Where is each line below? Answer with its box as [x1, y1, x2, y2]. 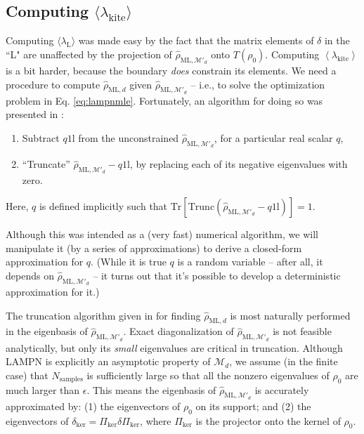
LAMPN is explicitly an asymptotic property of [6, 354, 211, 369]
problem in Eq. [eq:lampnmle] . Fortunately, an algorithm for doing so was [6, 93, 323, 107]
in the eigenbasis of [6, 324, 88, 338]
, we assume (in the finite [229, 354, 338, 369]
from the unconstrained [78, 130, 179, 145]
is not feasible [273, 324, 332, 338]
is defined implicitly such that [39, 198, 168, 213]
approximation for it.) [6, 284, 100, 298]
